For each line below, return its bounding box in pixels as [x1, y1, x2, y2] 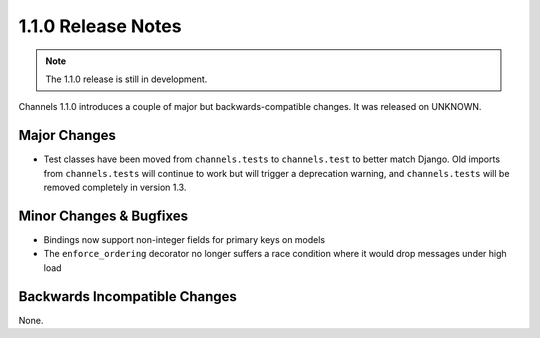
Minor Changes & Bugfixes [18, 207, 189, 224]
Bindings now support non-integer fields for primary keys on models [43, 233, 326, 245]
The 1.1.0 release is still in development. [45, 73, 208, 85]
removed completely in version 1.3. [43, 181, 187, 194]
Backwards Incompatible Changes [18, 288, 237, 305]
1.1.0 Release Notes [18, 15, 182, 37]
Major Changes [18, 127, 117, 144]
